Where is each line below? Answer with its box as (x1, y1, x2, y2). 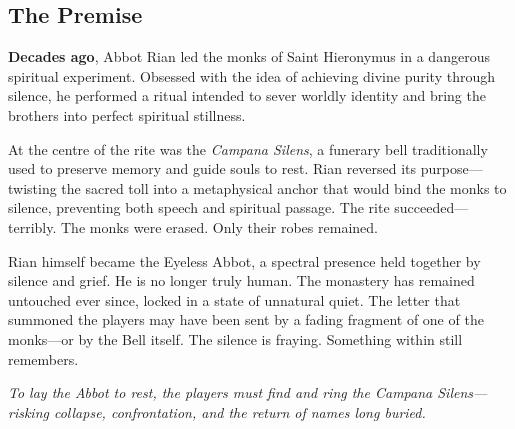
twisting (8, 177, 57, 198)
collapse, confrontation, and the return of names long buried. (53, 401, 426, 422)
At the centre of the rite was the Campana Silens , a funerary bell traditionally (8, 138, 488, 159)
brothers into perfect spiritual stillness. (8, 104, 246, 125)
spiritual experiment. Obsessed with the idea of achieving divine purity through (8, 65, 496, 86)
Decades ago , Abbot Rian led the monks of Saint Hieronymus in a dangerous (8, 46, 490, 67)
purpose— (420, 158, 483, 179)
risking (8, 401, 49, 422)
